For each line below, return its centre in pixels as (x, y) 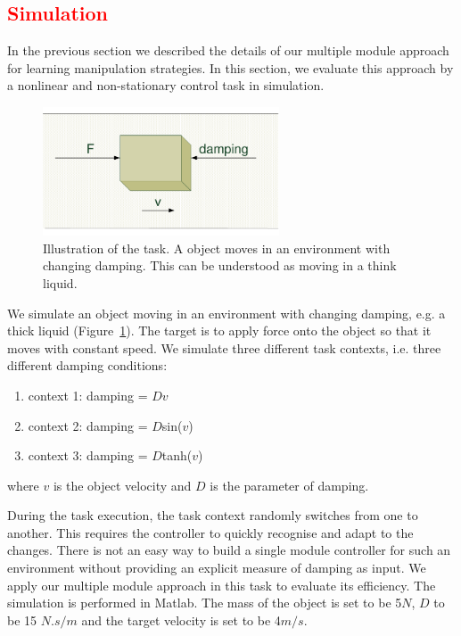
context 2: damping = (88, 425)
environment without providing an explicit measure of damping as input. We (217, 568)
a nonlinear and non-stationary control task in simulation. (166, 85)
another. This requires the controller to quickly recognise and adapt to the (210, 532)
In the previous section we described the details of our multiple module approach (228, 50)
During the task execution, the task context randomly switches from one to (213, 515)
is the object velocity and (122, 485)
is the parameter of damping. (289, 485)
